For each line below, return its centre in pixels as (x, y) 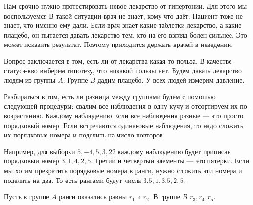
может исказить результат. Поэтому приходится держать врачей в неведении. (119, 44)
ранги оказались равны (93, 196)
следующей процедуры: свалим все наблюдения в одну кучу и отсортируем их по (126, 106)
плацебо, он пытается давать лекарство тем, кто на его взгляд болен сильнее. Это (126, 34)
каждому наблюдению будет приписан (174, 151)
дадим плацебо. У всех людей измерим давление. (171, 80)
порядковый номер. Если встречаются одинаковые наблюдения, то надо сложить (124, 125)
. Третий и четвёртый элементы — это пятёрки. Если (170, 161)
